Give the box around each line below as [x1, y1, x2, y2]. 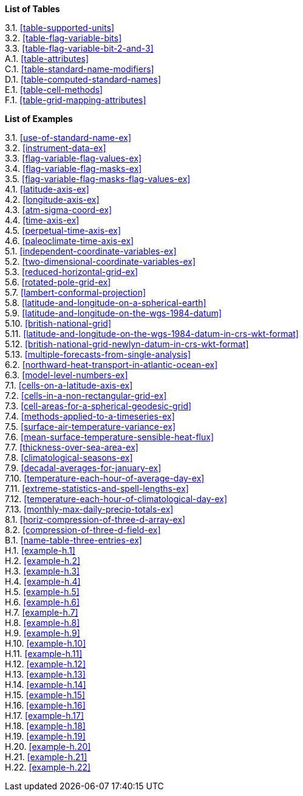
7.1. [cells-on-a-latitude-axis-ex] [5, 380, 133, 390]
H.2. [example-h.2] [5, 556, 81, 566]
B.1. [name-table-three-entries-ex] [5, 535, 142, 545]
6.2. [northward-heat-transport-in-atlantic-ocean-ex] [5, 359, 218, 370]
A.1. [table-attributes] [5, 53, 89, 64]
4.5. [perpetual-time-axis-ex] [5, 225, 121, 236]
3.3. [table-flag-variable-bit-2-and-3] [5, 43, 154, 53]
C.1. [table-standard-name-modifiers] [5, 64, 154, 74]
